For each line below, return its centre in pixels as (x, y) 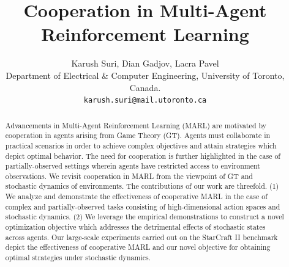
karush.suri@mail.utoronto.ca (145, 101)
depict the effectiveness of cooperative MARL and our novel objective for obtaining (138, 247)
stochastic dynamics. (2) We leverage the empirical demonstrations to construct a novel (144, 217)
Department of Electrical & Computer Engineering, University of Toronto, (145, 75)
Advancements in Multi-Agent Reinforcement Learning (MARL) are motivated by (136, 125)
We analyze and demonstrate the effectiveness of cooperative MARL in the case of (136, 196)
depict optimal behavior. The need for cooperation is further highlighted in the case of (143, 155)
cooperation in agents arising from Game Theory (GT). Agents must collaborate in (138, 135)
